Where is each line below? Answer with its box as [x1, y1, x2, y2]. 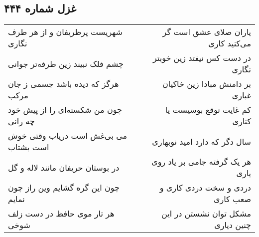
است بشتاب [8, 141, 49, 153]
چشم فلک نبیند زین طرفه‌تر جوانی [8, 57, 124, 69]
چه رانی [8, 115, 35, 127]
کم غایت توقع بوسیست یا [165, 104, 251, 116]
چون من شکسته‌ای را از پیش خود [8, 104, 122, 116]
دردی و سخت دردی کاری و [159, 182, 251, 194]
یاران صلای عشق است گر [162, 26, 251, 38]
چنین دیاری [214, 219, 251, 231]
